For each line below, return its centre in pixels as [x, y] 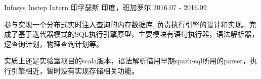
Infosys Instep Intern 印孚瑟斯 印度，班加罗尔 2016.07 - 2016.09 [105, 7]
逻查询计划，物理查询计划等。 [54, 44]
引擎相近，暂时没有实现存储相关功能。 [75, 70]
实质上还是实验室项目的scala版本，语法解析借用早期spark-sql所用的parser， [127, 61]
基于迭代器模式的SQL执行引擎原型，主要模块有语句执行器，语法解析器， [138, 34]
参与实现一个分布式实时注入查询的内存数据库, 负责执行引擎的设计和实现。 [127, 24]
